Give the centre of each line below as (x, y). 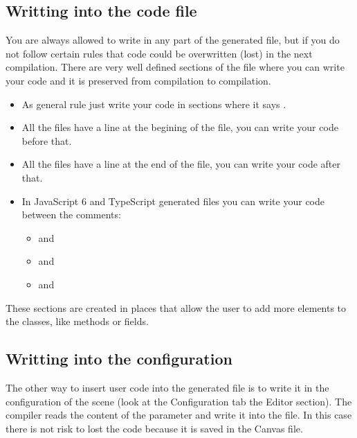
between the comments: (71, 214)
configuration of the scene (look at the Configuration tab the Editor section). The (179, 401)
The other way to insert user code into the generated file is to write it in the (167, 387)
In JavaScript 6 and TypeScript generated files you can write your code (173, 201)
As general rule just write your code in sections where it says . (154, 104)
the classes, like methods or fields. (77, 321)
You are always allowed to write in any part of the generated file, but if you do (173, 40)
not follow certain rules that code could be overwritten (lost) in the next (159, 53)
